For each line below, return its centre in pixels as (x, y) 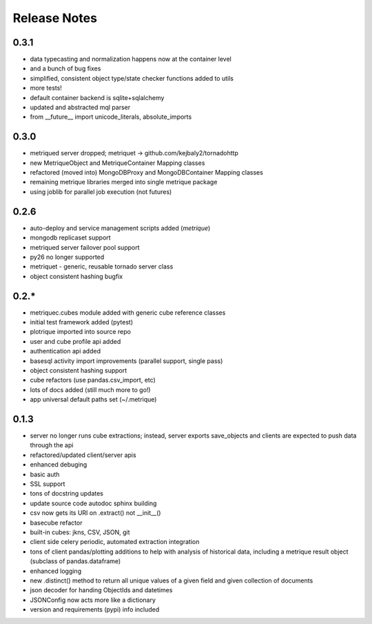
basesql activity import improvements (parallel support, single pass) (126, 361)
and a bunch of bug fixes (65, 68)
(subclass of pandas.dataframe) (75, 561)
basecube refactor (56, 523)
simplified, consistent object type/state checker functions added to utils (132, 78)
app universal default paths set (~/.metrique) (93, 400)
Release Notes (55, 18)
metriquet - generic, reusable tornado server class (102, 266)
